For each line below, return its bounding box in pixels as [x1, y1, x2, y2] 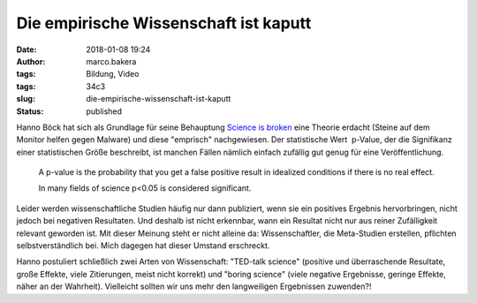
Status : [16, 106, 44, 117]
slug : [16, 94, 35, 104]
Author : [16, 56, 46, 66]
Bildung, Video [86, 69, 140, 80]
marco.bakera [86, 56, 137, 66]
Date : [16, 44, 37, 55]
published [86, 106, 123, 117]
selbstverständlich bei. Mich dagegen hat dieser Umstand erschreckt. [16, 240, 270, 251]
